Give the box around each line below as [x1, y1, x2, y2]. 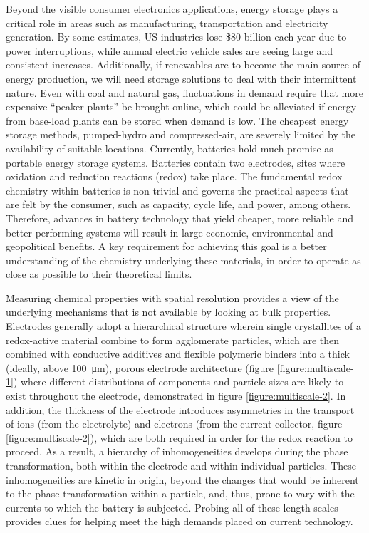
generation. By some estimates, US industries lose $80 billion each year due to [6, 29, 347, 44]
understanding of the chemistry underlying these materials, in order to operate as [6, 252, 361, 267]
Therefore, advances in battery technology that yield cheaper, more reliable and [6, 210, 353, 225]
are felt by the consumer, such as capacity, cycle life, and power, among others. [6, 197, 351, 212]
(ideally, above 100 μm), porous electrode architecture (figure [6, 360, 274, 375]
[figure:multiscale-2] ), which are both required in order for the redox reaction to [6, 430, 353, 445]
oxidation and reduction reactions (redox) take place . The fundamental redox [6, 169, 343, 184]
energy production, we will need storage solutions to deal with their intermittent [6, 71, 357, 86]
